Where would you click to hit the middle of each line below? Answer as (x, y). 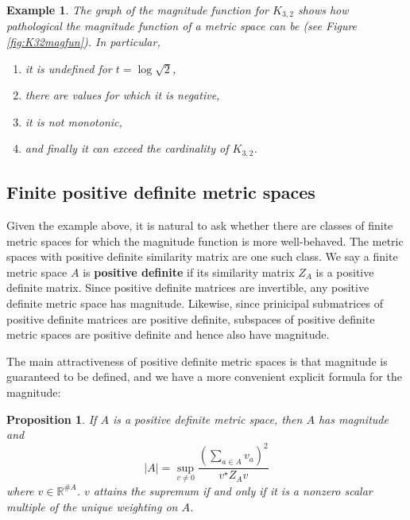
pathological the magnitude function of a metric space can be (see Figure (182, 26)
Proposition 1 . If (52, 419)
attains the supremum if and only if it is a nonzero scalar (233, 490)
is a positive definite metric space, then (207, 419)
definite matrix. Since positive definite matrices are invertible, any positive (188, 287)
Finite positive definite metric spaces (161, 192)
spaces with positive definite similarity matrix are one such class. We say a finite (202, 256)
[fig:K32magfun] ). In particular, (83, 42)
